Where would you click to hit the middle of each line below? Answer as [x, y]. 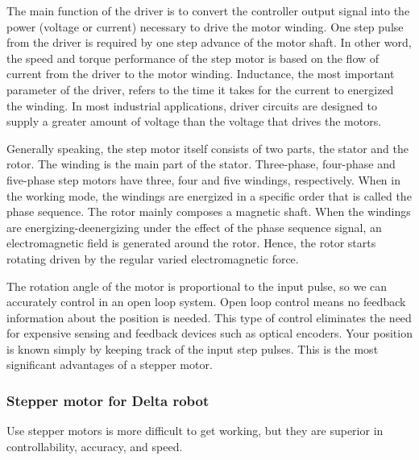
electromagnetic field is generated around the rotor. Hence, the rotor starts [191, 243]
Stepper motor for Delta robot [108, 400]
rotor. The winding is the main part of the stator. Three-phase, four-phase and [201, 164]
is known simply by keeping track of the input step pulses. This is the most [193, 348]
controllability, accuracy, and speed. [95, 446]
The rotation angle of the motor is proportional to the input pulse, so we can [197, 286]
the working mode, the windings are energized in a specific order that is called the [209, 195]
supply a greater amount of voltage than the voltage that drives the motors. [194, 121]
